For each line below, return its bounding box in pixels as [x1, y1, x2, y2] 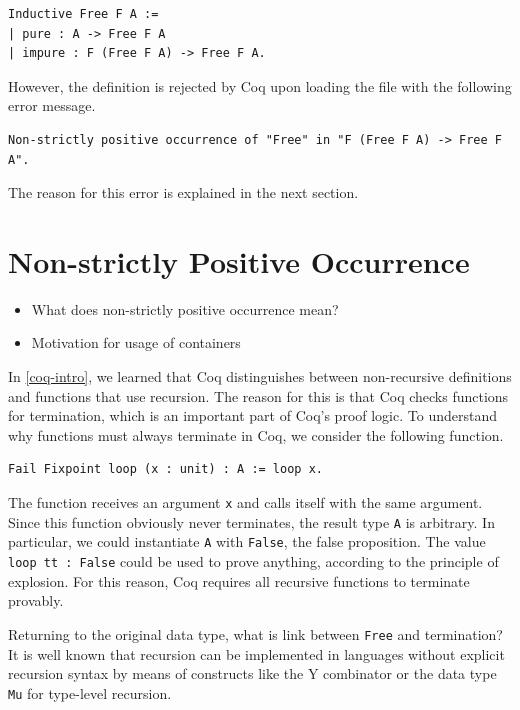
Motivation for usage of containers [31, 332, 241, 353]
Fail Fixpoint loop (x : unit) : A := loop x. [8, 462, 323, 477]
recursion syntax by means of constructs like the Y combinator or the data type [8, 663, 497, 684]
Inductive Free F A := [8, 7, 159, 21]
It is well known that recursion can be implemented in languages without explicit [8, 643, 505, 664]
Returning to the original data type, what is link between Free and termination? [8, 623, 503, 644]
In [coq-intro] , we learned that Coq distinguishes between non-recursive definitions [8, 366, 512, 387]
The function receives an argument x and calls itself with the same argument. [8, 492, 483, 513]
